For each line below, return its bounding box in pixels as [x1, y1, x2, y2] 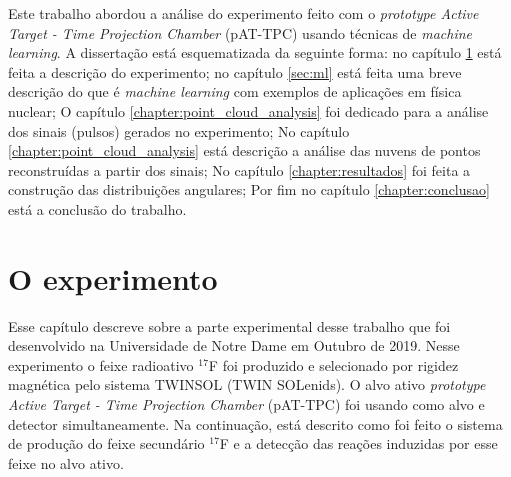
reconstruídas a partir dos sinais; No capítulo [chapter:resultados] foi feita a [8, 159, 471, 180]
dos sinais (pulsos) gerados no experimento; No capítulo [8, 120, 350, 141]
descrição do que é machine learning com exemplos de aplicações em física [8, 81, 462, 102]
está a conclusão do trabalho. [8, 198, 187, 219]
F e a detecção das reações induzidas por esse [219, 433, 498, 454]
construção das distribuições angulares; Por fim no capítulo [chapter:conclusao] [8, 179, 490, 200]
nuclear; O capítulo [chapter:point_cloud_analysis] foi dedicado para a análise [8, 100, 489, 121]
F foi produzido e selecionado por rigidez [208, 354, 459, 375]
